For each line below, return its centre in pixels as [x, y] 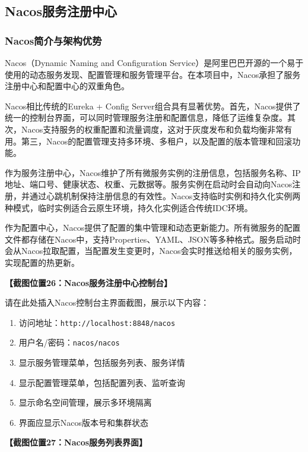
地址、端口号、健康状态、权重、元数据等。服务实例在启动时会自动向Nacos [149, 184]
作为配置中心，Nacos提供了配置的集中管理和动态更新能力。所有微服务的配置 [153, 227]
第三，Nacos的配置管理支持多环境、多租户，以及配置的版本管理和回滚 [157, 141]
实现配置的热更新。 [42, 262]
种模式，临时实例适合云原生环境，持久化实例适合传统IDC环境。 [129, 207]
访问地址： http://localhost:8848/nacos [97, 322]
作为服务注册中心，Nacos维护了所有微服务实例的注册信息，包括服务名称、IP [153, 172]
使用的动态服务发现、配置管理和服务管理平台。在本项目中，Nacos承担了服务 [153, 74]
